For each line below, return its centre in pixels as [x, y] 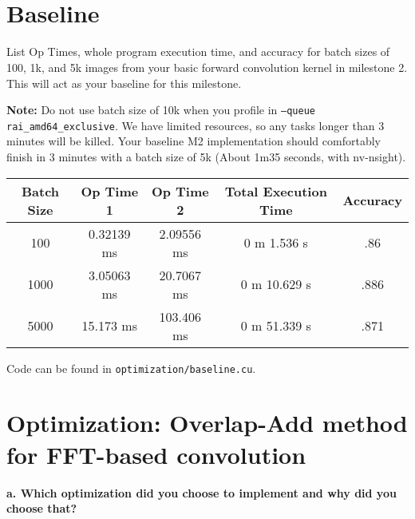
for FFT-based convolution [156, 454]
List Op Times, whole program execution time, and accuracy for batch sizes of [198, 52]
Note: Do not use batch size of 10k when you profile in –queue [161, 110]
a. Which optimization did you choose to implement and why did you [202, 492]
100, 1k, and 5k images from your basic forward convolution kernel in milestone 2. [207, 67]
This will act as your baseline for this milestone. [124, 83]
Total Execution [276, 191]
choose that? [42, 508]
